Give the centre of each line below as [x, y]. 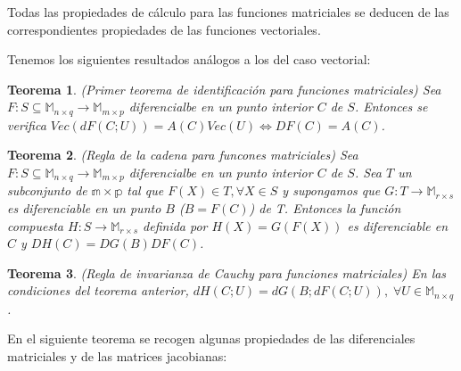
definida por [175, 225]
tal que [145, 190]
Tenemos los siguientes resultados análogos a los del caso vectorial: [189, 59]
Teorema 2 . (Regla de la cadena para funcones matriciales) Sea [183, 155]
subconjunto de [47, 190]
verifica [27, 124]
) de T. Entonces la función [325, 208]
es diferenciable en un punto [84, 208]
